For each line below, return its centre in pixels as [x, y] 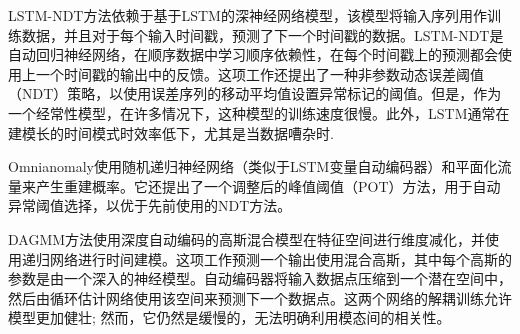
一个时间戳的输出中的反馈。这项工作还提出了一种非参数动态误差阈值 [259, 73]
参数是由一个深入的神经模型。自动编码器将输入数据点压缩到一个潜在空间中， [260, 278]
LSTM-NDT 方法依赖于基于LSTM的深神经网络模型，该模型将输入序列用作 [247, 15]
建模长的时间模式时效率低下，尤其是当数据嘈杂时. [171, 132]
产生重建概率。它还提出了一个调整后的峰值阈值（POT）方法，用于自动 [268, 185]
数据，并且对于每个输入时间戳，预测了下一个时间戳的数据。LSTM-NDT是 [262, 34]
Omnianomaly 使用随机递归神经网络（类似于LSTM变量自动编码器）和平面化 [253, 166]
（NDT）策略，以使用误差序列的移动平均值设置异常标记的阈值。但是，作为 [255, 93]
